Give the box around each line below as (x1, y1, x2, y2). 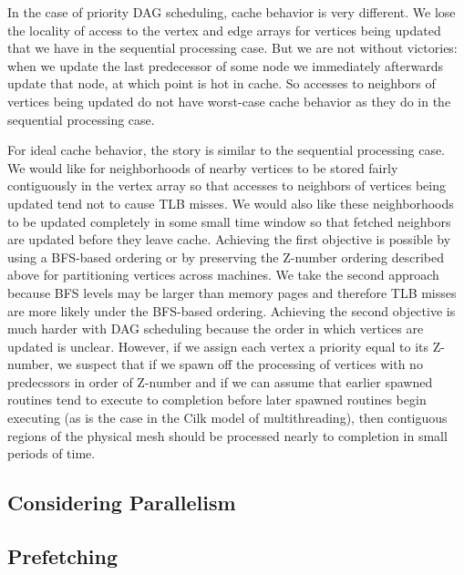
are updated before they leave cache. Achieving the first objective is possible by (7, 230, 451, 249)
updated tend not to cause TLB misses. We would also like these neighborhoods (7, 193, 454, 212)
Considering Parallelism (7, 488, 236, 517)
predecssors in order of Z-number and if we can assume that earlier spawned (7, 372, 433, 391)
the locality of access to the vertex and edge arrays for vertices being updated (7, 20, 441, 39)
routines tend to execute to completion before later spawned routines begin (7, 390, 427, 409)
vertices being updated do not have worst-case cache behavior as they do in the (7, 91, 451, 110)
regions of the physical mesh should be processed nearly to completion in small (7, 426, 448, 445)
